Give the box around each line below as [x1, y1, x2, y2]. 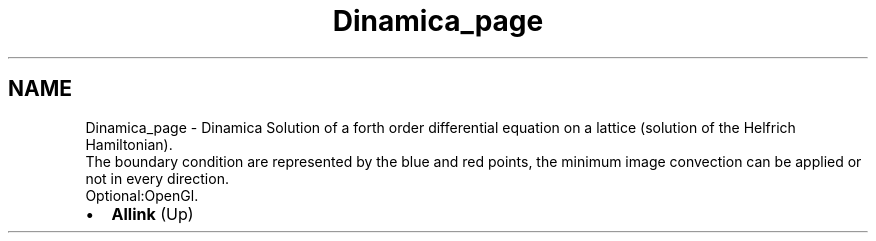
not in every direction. [85, 169, 229, 187]
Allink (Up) [111, 203, 194, 224]
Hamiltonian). [85, 135, 173, 153]
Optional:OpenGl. [85, 186, 199, 204]
